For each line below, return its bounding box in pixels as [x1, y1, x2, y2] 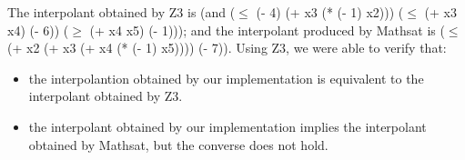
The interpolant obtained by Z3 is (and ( [7, 3, 236, 21]
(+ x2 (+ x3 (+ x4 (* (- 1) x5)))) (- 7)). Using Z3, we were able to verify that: [7, 38, 447, 57]
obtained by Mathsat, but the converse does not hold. [28, 135, 329, 154]
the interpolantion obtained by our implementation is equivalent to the [28, 68, 424, 87]
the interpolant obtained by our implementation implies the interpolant [28, 116, 427, 135]
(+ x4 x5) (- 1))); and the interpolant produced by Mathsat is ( [89, 20, 445, 39]
